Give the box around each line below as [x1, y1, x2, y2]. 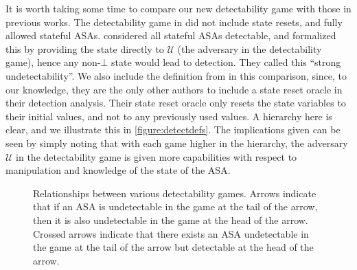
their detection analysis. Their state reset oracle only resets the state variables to [5, 95, 346, 110]
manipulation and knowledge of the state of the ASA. [5, 163, 231, 177]
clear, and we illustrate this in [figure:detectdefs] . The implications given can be [5, 122, 341, 137]
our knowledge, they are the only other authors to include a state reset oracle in [5, 82, 343, 96]
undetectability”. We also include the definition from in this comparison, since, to [5, 68, 347, 82]
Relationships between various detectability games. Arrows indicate [33, 185, 316, 200]
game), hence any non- [5, 55, 101, 69]
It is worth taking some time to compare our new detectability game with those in [5, 1, 352, 15]
